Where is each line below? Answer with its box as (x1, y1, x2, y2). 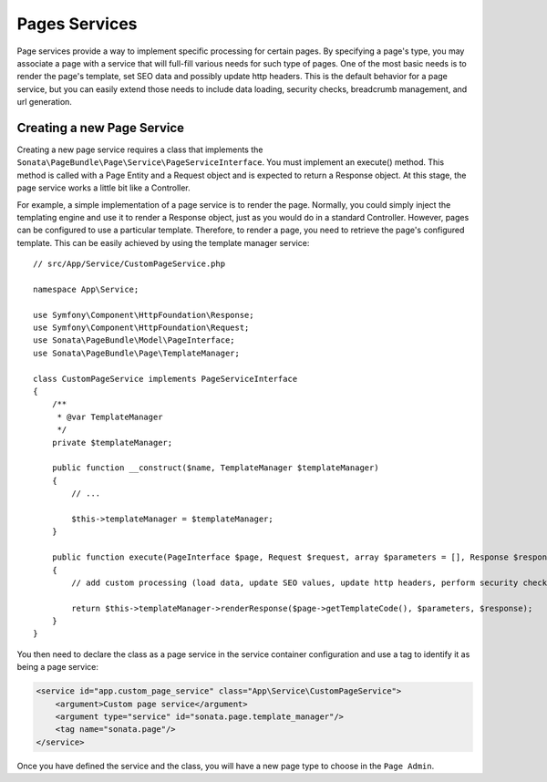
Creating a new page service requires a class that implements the (16, 144, 263, 155)
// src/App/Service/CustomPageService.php (33, 259, 226, 269)
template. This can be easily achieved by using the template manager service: (16, 237, 310, 248)
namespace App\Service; (33, 283, 139, 294)
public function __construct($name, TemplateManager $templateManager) (51, 463, 379, 473)
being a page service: (16, 662, 99, 673)
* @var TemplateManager (57, 411, 163, 422)
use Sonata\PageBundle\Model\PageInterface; (33, 335, 236, 345)
